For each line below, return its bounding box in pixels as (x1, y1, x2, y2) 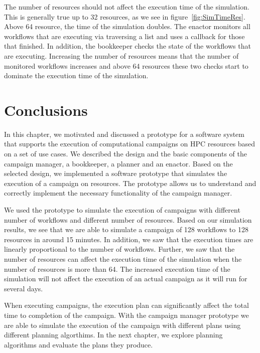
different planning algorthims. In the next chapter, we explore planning (4, 329, 223, 340)
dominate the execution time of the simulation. (4, 70, 149, 81)
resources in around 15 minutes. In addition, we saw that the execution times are (4, 234, 253, 244)
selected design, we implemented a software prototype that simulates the (4, 168, 227, 179)
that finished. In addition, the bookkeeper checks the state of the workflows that (4, 41, 251, 51)
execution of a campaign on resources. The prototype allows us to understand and (4, 178, 256, 188)
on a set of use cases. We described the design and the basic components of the (4, 148, 247, 159)
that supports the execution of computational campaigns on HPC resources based (4, 138, 255, 149)
